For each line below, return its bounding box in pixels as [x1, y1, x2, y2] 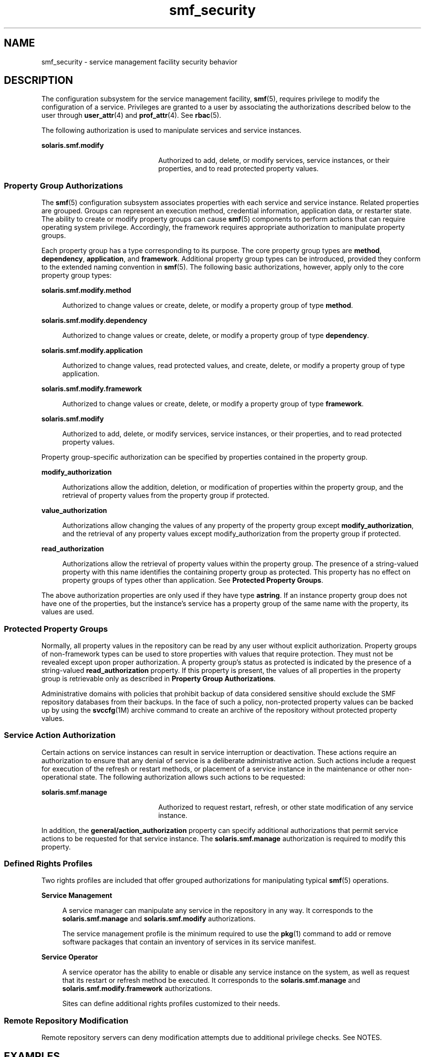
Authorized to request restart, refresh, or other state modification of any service [158, 802, 413, 811]
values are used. [41, 608, 94, 616]
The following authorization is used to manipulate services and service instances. [41, 126, 302, 135]
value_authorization [41, 506, 107, 515]
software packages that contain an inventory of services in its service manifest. [62, 938, 316, 946]
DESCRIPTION [4, 74, 73, 87]
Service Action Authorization [4, 730, 116, 740]
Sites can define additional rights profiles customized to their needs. [62, 999, 280, 1008]
